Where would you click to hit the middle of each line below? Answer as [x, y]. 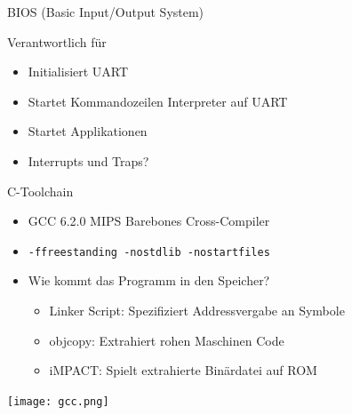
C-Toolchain [40, 191]
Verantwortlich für [57, 41]
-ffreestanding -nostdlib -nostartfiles [149, 252]
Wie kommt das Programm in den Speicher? [149, 280]
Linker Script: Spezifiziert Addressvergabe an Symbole [197, 310]
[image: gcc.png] [58, 401]
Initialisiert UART [78, 72]
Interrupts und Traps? [88, 160]
